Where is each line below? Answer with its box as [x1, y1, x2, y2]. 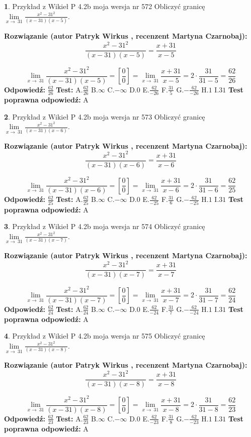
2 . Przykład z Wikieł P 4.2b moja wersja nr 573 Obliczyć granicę [4, 111, 205, 122]
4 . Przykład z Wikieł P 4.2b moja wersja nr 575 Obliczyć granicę [4, 331, 205, 341]
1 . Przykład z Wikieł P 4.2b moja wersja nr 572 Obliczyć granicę [4, 1, 205, 11]
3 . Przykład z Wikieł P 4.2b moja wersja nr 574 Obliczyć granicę [4, 221, 205, 232]
